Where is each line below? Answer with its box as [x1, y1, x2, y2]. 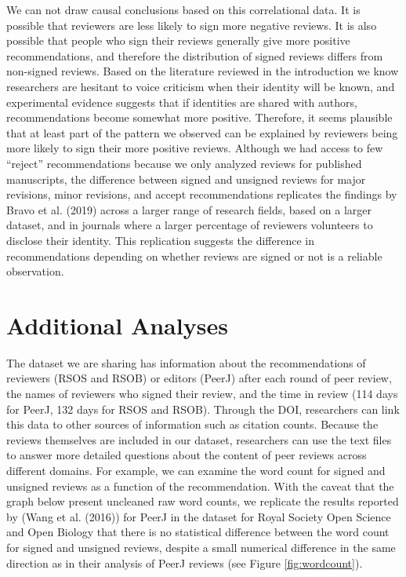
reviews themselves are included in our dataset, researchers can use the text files [6, 431, 392, 447]
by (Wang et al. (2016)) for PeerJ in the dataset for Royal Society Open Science [6, 508, 391, 524]
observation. [6, 263, 64, 279]
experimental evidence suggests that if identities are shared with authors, [6, 93, 357, 110]
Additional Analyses [6, 309, 228, 341]
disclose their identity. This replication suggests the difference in [6, 232, 314, 248]
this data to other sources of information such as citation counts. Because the [6, 416, 379, 433]
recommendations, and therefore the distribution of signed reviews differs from [6, 47, 383, 64]
